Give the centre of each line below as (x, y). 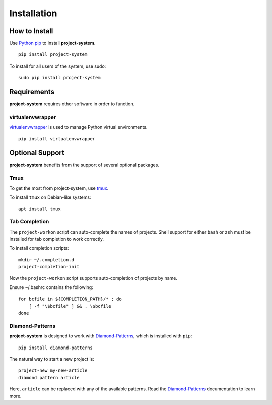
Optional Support (37, 153)
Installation (33, 13)
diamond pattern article (49, 378)
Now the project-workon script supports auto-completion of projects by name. (93, 278)
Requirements (32, 92)
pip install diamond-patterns (56, 348)
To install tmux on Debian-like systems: (50, 197)
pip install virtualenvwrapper (57, 138)
